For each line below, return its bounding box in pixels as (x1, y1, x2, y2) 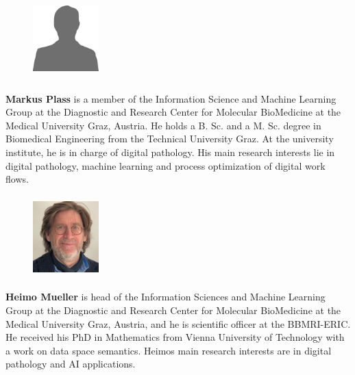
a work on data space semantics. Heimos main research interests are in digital (5, 343, 332, 357)
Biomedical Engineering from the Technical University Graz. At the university (5, 131, 334, 146)
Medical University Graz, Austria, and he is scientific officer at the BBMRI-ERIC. (5, 316, 351, 331)
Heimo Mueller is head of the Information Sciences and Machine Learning (5, 289, 326, 304)
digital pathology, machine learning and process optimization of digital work (5, 158, 326, 172)
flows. (5, 172, 29, 186)
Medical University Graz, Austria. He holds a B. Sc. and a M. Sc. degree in (5, 118, 321, 132)
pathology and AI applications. (5, 357, 136, 371)
